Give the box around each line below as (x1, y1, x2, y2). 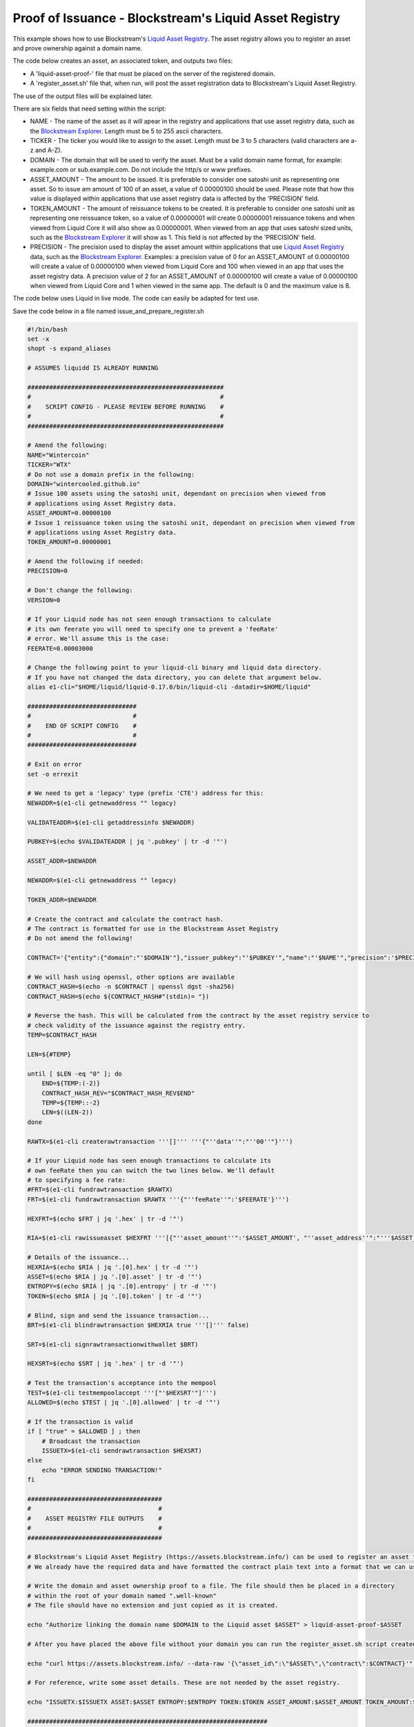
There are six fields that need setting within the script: (12, 104, 166, 113)
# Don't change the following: (27, 586, 134, 594)
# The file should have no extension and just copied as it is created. (27, 1601, 279, 1610)
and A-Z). (34, 146, 62, 155)
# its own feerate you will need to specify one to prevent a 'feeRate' (27, 625, 279, 633)
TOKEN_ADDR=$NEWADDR (27, 895, 97, 904)
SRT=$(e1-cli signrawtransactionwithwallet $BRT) (27, 1340, 199, 1348)
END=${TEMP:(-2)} (41, 1080, 101, 1087)
